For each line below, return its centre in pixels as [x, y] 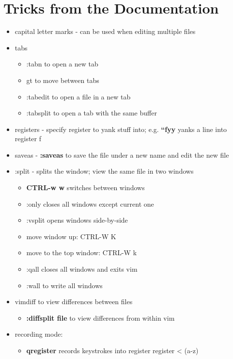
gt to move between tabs [63, 80]
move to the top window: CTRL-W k [82, 253]
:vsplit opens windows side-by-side [77, 220]
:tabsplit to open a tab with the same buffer [92, 113]
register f [28, 139]
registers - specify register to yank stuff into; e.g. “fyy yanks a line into [121, 129]
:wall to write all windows [64, 285]
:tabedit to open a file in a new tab [78, 96]
